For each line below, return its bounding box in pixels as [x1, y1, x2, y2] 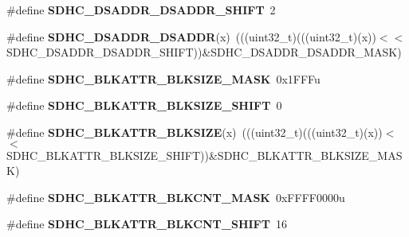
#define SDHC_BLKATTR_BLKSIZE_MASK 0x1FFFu [6, 70, 321, 87]
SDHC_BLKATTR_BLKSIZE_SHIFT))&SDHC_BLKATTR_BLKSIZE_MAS [6, 146, 403, 163]
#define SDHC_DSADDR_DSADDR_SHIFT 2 [6, 2, 276, 17]
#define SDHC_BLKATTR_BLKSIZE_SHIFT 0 [6, 97, 282, 114]
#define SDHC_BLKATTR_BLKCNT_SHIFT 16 [6, 216, 287, 232]
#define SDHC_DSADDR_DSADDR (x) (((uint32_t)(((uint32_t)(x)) [6, 28, 376, 45]
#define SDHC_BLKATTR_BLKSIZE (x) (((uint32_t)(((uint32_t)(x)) [6, 123, 383, 140]
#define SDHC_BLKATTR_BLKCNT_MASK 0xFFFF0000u [6, 188, 345, 205]
